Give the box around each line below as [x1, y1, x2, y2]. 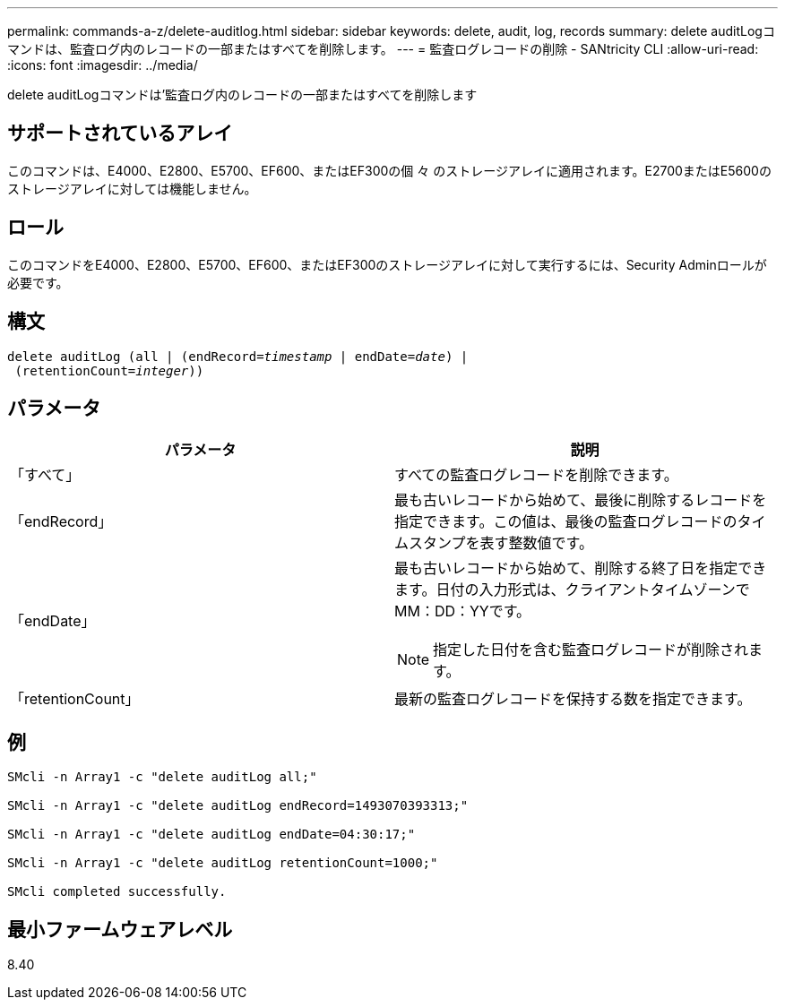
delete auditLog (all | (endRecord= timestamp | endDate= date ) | [7, 349, 469, 364]
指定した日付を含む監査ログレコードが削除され [433, 641, 749, 659]
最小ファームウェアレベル [7, 917, 233, 941]
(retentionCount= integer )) [14, 363, 204, 378]
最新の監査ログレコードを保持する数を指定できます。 [394, 690, 752, 709]
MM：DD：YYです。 [394, 602, 531, 621]
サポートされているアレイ [7, 122, 233, 145]
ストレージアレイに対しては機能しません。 [7, 180, 257, 196]
